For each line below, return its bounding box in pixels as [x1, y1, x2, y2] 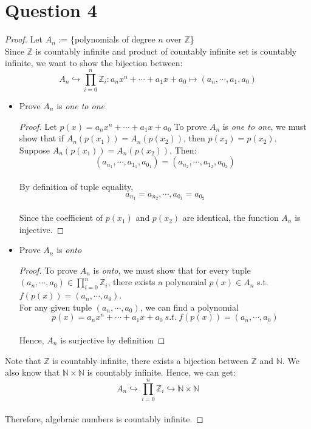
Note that [5, 354, 41, 367]
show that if [19, 132, 64, 144]
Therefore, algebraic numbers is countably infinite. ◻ [5, 412, 203, 425]
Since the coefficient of [19, 211, 103, 224]
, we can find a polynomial [140, 300, 239, 313]
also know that [5, 366, 60, 379]
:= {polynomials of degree [58, 33, 155, 46]
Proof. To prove [19, 263, 78, 276]
